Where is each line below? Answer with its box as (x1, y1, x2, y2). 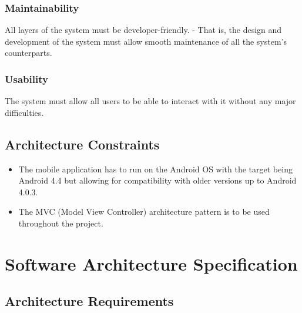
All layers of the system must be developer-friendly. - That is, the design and (5, 24, 282, 36)
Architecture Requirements (5, 292, 174, 310)
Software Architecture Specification (5, 251, 298, 275)
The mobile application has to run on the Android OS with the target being (18, 162, 293, 175)
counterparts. (5, 46, 52, 59)
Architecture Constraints (5, 135, 160, 153)
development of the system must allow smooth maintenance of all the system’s (5, 35, 287, 47)
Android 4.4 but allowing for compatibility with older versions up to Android (18, 174, 297, 187)
